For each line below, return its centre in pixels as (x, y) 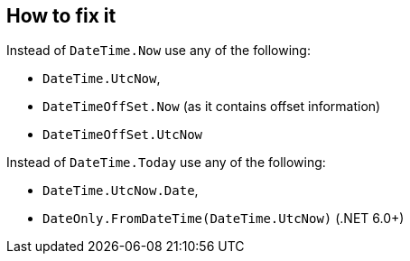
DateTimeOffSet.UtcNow (123, 135)
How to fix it (61, 16)
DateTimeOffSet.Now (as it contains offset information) (212, 107)
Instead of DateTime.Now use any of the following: (158, 51)
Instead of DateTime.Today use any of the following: (166, 163)
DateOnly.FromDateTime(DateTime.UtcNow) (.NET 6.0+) (224, 219)
